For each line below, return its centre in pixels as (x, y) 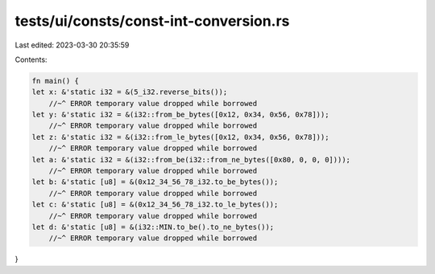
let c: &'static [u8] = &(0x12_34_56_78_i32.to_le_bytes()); (155, 204)
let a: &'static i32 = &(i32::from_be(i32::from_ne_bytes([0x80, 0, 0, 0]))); (191, 159)
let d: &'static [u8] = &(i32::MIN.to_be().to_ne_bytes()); (153, 227)
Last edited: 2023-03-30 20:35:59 (72, 45)
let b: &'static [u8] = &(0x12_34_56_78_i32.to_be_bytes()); (155, 182)
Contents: (31, 59)
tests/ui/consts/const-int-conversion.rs (152, 21)
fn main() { (56, 81)
